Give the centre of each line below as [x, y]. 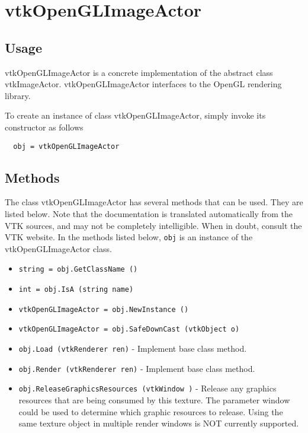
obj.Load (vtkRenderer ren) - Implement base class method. [133, 348]
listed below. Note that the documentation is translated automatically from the [149, 214]
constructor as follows [44, 127]
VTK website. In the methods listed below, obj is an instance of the [129, 237]
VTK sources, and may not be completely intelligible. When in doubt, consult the [153, 225]
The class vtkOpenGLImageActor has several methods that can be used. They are [154, 202]
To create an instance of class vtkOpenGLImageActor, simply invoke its [135, 115]
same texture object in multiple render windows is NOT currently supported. [159, 423]
